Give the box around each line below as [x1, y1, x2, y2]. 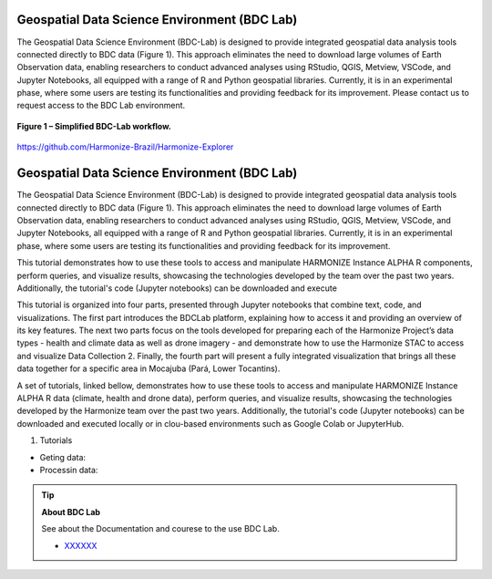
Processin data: [39, 464, 98, 475]
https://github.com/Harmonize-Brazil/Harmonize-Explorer [16, 141, 234, 152]
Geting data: [39, 451, 87, 462]
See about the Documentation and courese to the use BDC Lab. [41, 523, 280, 534]
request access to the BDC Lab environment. [16, 100, 186, 111]
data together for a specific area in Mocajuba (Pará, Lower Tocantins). [16, 363, 281, 374]
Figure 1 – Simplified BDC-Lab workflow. [16, 120, 172, 131]
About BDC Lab [41, 506, 100, 517]
